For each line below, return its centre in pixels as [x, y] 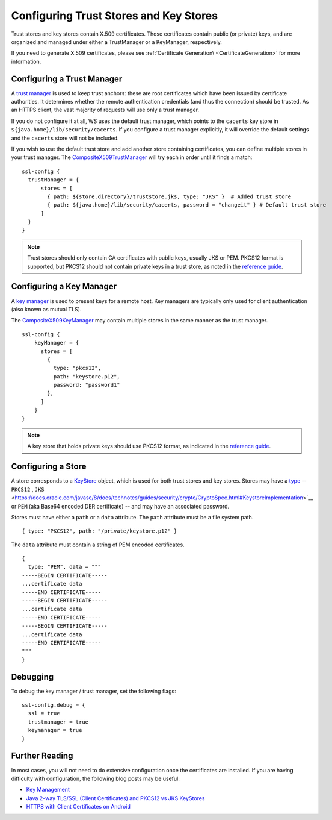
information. [26, 61]
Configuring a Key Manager [64, 286]
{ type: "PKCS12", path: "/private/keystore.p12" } [100, 531]
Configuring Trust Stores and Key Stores [115, 16]
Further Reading [42, 756]
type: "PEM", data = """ [65, 567]
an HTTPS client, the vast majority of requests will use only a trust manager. [105, 110]
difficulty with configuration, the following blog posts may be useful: [95, 778]
